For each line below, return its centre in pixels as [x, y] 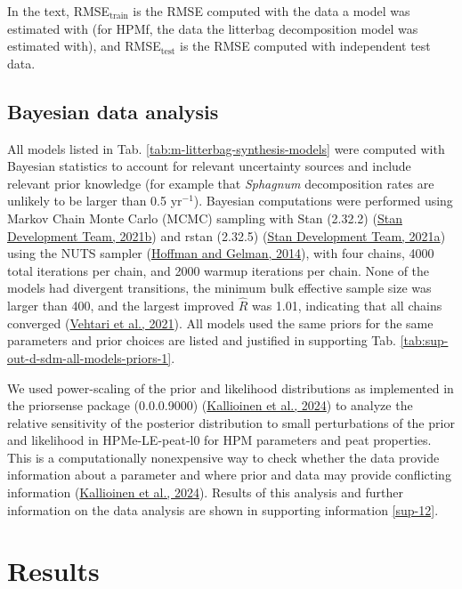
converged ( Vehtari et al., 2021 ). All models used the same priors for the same [220, 323]
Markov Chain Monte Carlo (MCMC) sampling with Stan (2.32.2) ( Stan [205, 218]
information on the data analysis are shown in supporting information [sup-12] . [223, 509]
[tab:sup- [424, 340]
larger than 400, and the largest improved [121, 306]
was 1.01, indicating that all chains [347, 306]
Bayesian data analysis [113, 111]
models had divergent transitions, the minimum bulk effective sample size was [219, 288]
